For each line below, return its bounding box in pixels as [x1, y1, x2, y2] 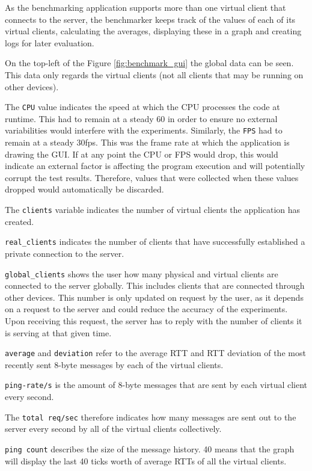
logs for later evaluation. [5, 36, 94, 49]
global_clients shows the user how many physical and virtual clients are [5, 267, 278, 280]
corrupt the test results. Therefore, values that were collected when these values [5, 171, 299, 183]
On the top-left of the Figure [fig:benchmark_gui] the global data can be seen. [5, 57, 294, 69]
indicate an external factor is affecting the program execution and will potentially [5, 159, 305, 172]
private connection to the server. [5, 247, 124, 259]
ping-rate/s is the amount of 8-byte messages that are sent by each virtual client [5, 378, 308, 391]
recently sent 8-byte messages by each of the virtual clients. [5, 358, 224, 371]
